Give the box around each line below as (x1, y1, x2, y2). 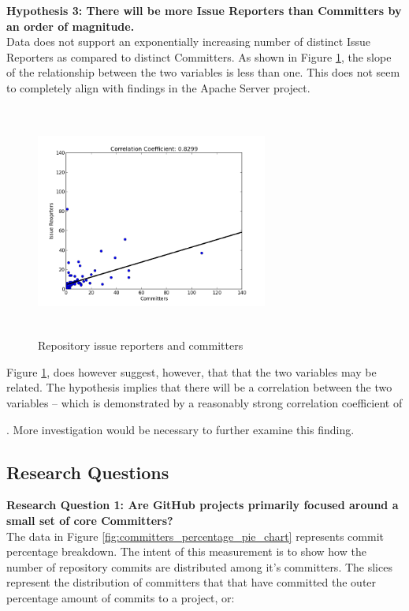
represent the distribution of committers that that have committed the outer (6, 574, 377, 590)
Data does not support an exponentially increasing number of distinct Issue (6, 33, 371, 50)
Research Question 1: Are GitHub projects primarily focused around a (6, 497, 399, 513)
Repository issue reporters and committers (38, 337, 244, 354)
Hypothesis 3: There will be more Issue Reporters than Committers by (6, 2, 402, 18)
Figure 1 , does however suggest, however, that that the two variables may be (6, 363, 377, 380)
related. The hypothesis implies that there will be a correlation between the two (6, 379, 392, 395)
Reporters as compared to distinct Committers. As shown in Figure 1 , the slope (6, 48, 392, 65)
